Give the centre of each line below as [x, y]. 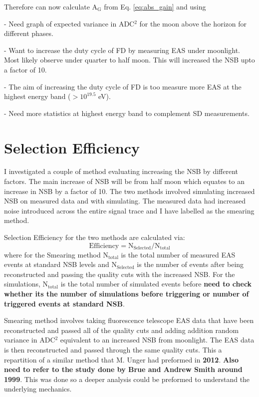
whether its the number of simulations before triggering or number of [127, 293]
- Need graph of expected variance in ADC [69, 23]
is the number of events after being [190, 264]
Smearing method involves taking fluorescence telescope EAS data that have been [129, 320]
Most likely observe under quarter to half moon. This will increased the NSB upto [129, 60]
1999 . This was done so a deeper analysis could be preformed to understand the [127, 379]
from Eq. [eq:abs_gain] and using [155, 6]
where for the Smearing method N [56, 254]
